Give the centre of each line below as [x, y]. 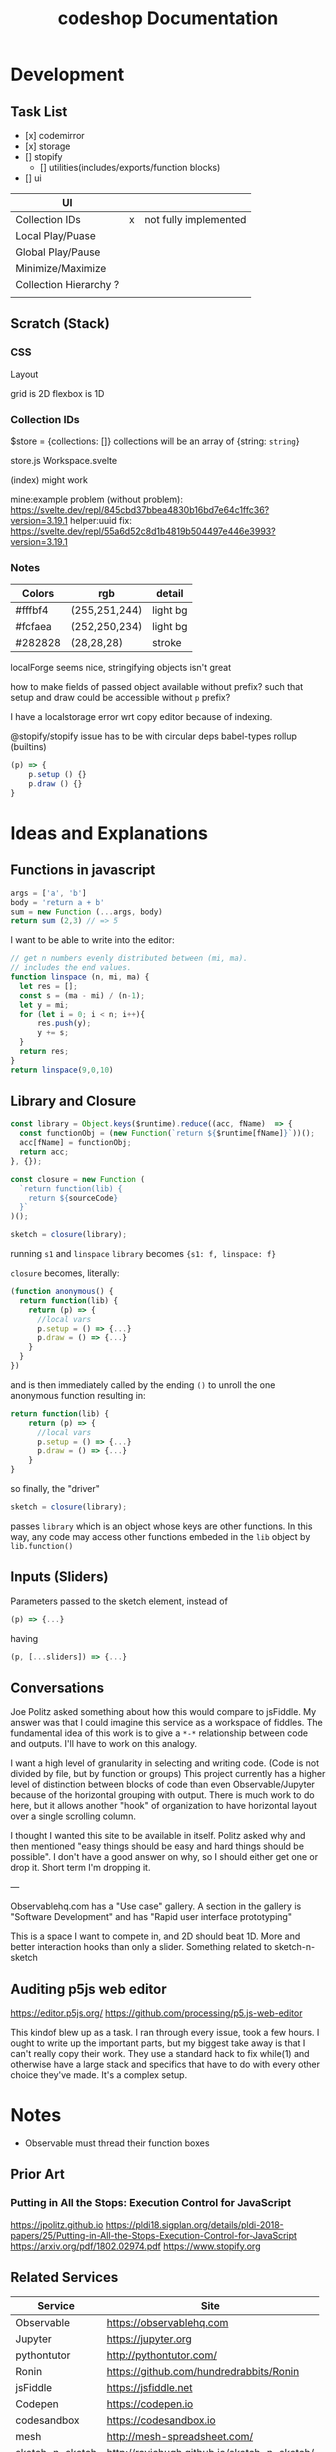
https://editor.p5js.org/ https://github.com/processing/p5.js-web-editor [156, 2013]
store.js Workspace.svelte [64, 460]
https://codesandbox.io [161, 2420]
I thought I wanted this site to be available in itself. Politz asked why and [158, 1836]
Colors [38, 594]
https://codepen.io [150, 2404]
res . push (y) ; [64, 1023]
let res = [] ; [48, 986]
